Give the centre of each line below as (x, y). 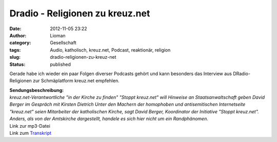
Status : (17, 64)
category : (20, 43)
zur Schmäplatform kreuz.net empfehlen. (76, 81)
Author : (18, 35)
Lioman (58, 35)
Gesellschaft (63, 43)
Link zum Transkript (31, 133)
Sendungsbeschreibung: (37, 90)
